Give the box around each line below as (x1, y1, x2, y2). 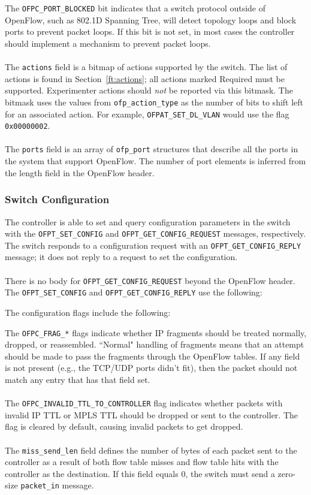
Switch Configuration (5, 192, 110, 207)
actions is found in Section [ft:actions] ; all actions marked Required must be (5, 72, 285, 84)
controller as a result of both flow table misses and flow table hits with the (5, 455, 279, 468)
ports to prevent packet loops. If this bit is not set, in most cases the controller (5, 25, 295, 38)
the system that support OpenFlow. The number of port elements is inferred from (5, 155, 306, 167)
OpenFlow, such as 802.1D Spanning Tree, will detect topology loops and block (5, 13, 297, 26)
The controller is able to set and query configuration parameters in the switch (5, 215, 291, 228)
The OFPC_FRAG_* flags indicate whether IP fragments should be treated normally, (5, 326, 307, 339)
